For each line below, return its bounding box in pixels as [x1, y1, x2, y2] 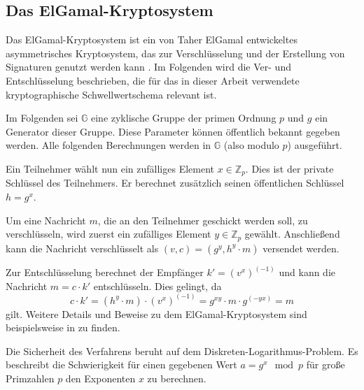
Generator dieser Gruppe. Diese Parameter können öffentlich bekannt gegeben [6, 124, 340, 138]
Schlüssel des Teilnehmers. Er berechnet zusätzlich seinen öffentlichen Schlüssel [6, 175, 344, 190]
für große [306, 357, 345, 372]
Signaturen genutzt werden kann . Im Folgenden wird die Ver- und [6, 59, 291, 74]
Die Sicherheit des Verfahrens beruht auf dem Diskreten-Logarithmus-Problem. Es [6, 343, 358, 358]
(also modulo [223, 138, 279, 152]
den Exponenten [65, 371, 136, 386]
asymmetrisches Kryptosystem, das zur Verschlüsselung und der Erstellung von [6, 45, 345, 60]
